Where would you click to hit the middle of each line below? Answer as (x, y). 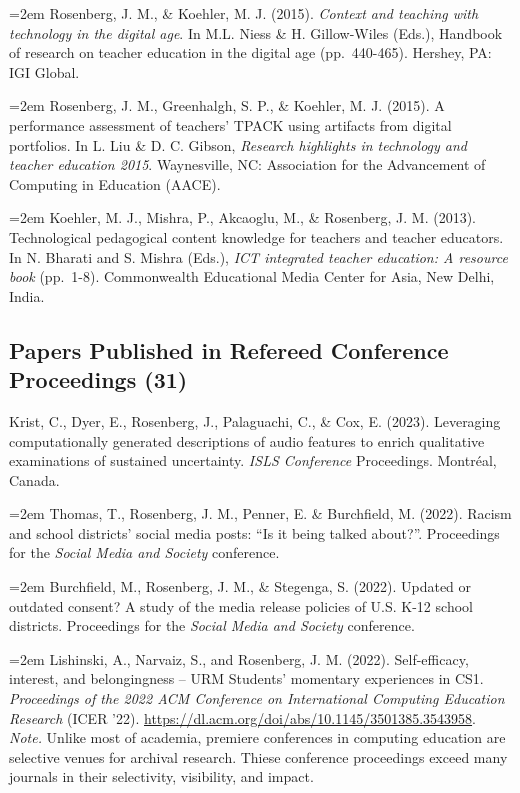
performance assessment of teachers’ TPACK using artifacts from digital (230, 124)
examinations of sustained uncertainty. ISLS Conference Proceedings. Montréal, (253, 460)
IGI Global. (44, 71)
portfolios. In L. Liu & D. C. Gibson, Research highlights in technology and (238, 144)
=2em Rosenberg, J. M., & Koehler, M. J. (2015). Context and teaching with (244, 13)
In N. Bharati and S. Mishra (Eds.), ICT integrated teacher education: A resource (258, 256)
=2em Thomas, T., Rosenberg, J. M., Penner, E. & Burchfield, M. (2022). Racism (260, 513)
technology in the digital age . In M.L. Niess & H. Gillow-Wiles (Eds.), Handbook (256, 32)
